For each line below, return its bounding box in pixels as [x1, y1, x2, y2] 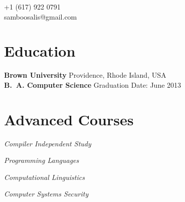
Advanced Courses [4, 109, 134, 129]
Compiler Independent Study [4, 138, 91, 148]
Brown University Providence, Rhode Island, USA [4, 70, 166, 80]
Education [4, 41, 76, 61]
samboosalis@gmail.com [4, 11, 77, 22]
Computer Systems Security [4, 188, 89, 199]
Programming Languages [4, 155, 79, 165]
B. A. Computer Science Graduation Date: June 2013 [4, 79, 181, 90]
